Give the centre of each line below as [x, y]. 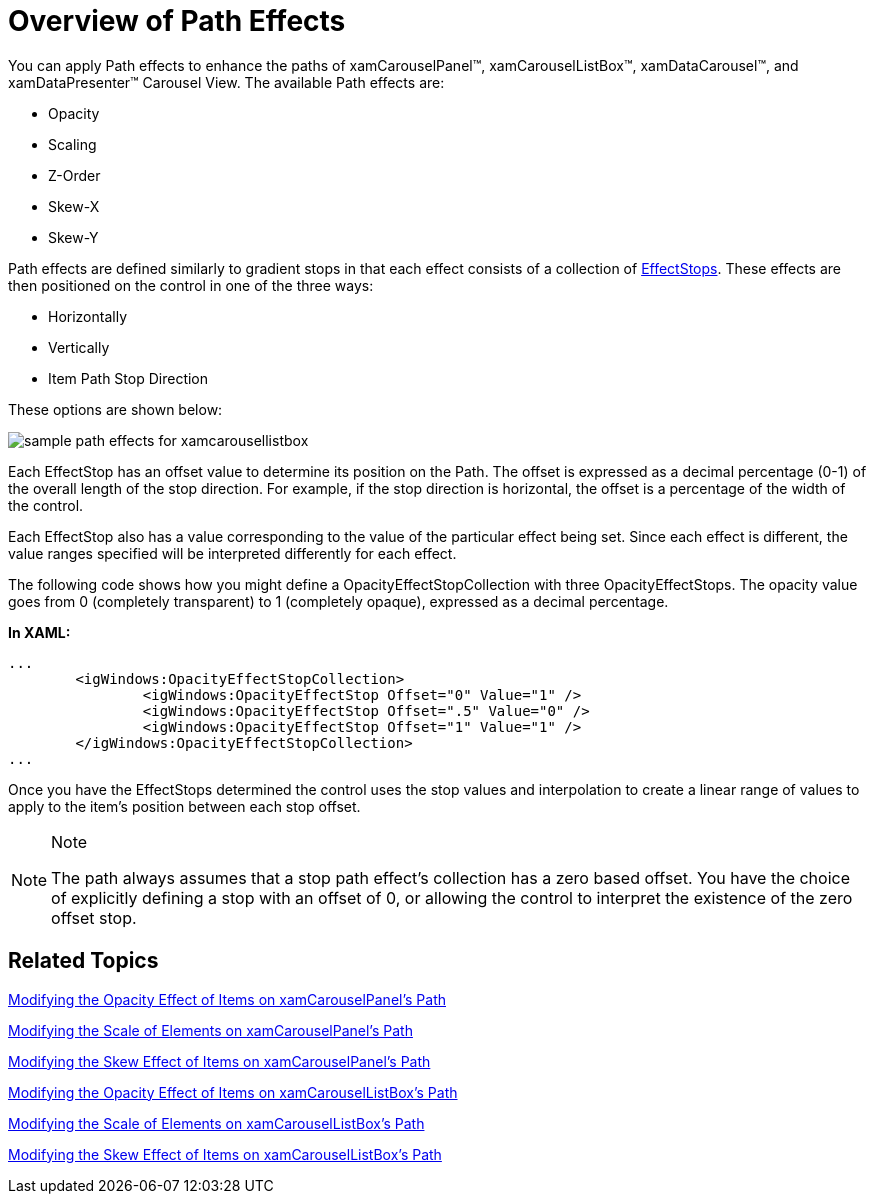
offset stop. [94, 917]
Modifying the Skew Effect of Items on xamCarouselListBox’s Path [225, 1154]
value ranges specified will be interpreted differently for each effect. [232, 553]
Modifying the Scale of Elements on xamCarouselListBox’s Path [216, 1123]
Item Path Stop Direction [128, 378]
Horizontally [88, 316]
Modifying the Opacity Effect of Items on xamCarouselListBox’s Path [233, 1092]
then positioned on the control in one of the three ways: [191, 285]
